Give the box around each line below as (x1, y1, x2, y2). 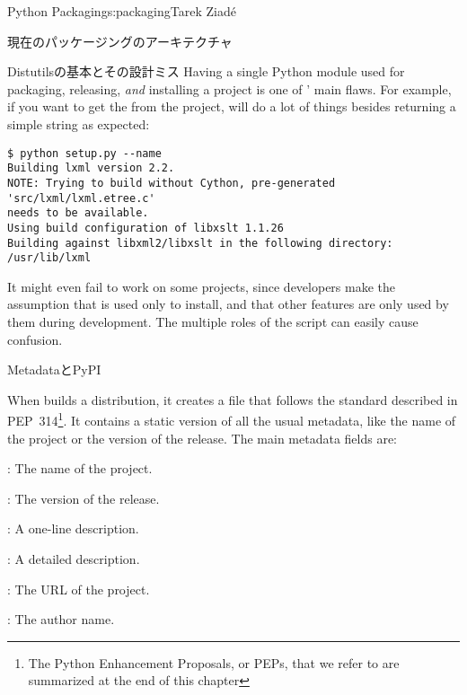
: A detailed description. (7, 550, 140, 567)
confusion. (7, 330, 63, 348)
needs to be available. (7, 207, 149, 220)
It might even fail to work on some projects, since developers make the (7, 277, 396, 295)
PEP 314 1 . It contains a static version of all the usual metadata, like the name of (7, 409, 456, 430)
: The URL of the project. (7, 579, 150, 598)
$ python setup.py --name (7, 146, 162, 160)
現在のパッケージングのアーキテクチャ (7, 31, 233, 50)
